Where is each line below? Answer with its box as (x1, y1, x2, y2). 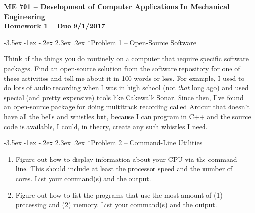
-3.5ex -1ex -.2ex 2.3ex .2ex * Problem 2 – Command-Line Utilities (4, 137, 203, 148)
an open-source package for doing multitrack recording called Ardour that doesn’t (4, 102, 250, 112)
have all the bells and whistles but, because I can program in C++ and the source (4, 111, 251, 121)
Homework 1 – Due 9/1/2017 (4, 21, 105, 31)
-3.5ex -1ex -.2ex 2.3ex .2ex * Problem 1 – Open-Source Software (4, 37, 196, 47)
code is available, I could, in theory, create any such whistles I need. (4, 121, 208, 131)
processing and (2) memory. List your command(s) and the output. (15, 199, 217, 210)
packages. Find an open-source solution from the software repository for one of (4, 63, 240, 73)
